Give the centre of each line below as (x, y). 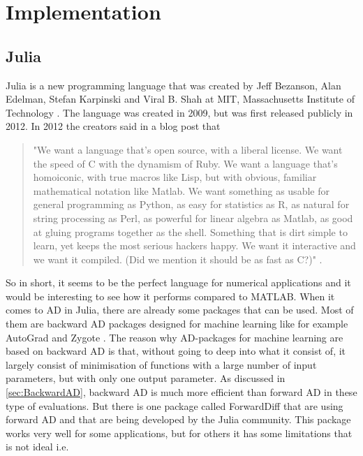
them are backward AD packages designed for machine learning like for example (177, 324)
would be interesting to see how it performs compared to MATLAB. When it (170, 296)
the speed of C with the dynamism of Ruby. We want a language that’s (185, 163)
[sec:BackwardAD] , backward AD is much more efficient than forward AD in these (181, 392)
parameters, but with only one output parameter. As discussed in (146, 378)
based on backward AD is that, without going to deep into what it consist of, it (176, 351)
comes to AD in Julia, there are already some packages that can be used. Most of (180, 310)
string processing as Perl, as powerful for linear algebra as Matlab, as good (193, 218)
